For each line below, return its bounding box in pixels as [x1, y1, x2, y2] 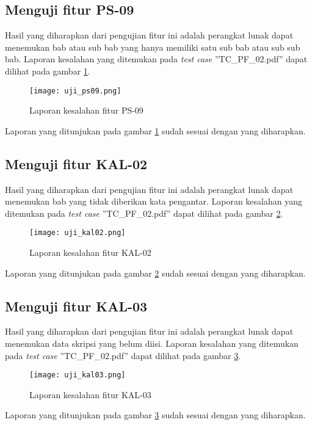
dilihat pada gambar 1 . [5, 64, 90, 77]
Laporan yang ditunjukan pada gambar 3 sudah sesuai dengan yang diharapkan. [5, 409, 306, 421]
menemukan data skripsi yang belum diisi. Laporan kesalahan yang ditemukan [5, 337, 299, 350]
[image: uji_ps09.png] [29, 86, 122, 95]
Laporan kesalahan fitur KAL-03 [29, 388, 151, 401]
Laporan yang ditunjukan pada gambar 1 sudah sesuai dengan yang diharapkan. [5, 124, 306, 137]
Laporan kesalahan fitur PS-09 [29, 104, 143, 117]
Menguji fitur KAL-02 [5, 154, 148, 173]
